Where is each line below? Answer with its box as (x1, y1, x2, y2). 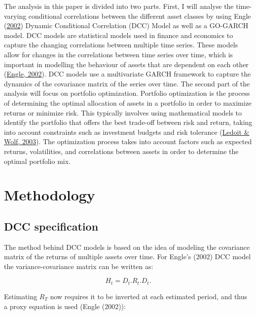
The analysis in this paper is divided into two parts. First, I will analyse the (4, 1, 234, 11)
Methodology (4, 185, 95, 205)
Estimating (4, 291, 37, 301)
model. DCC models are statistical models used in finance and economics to (4, 30, 233, 40)
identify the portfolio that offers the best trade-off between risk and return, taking (4, 117, 253, 127)
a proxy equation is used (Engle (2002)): (4, 301, 126, 311)
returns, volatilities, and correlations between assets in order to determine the (4, 146, 239, 156)
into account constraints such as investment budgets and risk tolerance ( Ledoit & (4, 126, 250, 137)
